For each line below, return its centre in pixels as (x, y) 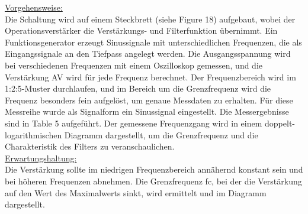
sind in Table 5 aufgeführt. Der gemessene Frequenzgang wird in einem (134, 123)
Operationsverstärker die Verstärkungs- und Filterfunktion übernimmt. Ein (141, 30)
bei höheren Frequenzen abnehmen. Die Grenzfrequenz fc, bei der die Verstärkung (153, 181)
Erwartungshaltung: (41, 158)
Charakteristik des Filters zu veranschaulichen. (90, 146)
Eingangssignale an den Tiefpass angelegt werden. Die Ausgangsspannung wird (148, 54)
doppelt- (280, 123)
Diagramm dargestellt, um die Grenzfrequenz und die (161, 134)
